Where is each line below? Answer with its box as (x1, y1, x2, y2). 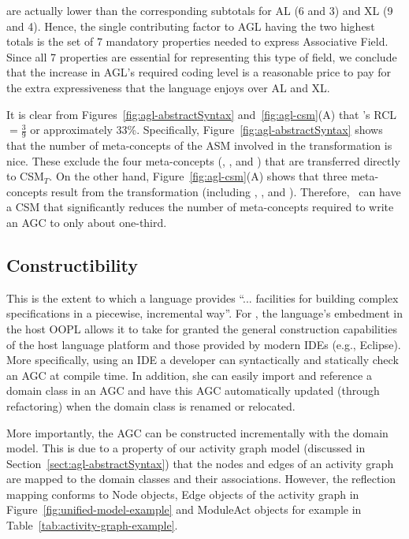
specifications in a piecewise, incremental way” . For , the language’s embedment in (6, 305, 403, 322)
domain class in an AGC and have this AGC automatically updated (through (6, 382, 380, 399)
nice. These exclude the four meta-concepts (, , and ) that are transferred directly (6, 152, 400, 169)
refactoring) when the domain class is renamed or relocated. (6, 397, 296, 414)
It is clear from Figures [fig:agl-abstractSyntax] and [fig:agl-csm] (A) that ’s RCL (6, 106, 397, 122)
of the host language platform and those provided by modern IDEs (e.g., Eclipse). (6, 336, 401, 352)
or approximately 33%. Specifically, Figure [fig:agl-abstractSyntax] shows (30, 121, 383, 138)
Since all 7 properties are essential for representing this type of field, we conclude (6, 48, 397, 65)
